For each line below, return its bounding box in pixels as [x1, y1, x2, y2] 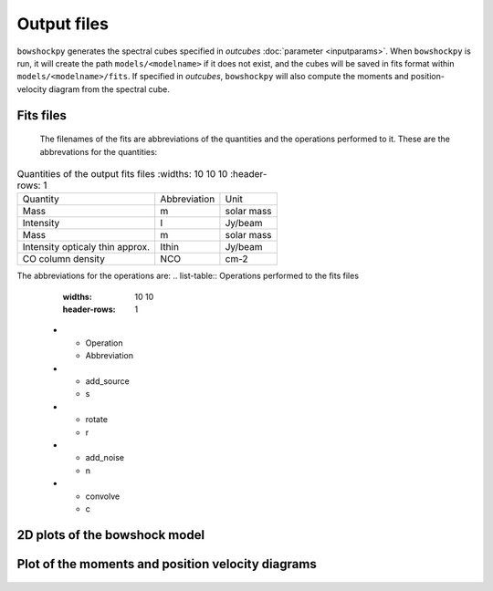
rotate [85, 414, 109, 425]
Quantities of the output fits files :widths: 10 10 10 [16, 168, 228, 181]
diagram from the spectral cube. [48, 83, 171, 95]
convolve [85, 491, 121, 502]
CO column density [22, 253, 105, 265]
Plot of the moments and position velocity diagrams [16, 556, 317, 572]
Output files [16, 14, 110, 34]
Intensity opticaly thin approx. [22, 241, 151, 254]
